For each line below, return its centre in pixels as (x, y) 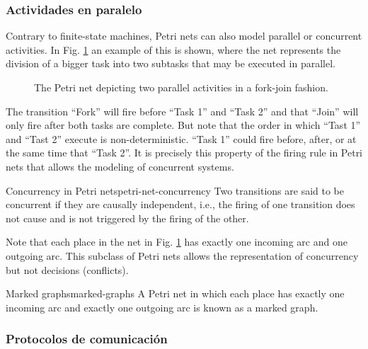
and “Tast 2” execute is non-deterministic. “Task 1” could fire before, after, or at (181, 138)
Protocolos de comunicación (87, 339)
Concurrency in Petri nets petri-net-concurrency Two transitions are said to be (175, 190)
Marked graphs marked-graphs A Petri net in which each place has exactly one (175, 293)
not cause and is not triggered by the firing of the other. (127, 218)
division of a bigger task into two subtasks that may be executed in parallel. (171, 63)
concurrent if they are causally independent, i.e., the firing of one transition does (180, 204)
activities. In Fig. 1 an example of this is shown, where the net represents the (173, 49)
